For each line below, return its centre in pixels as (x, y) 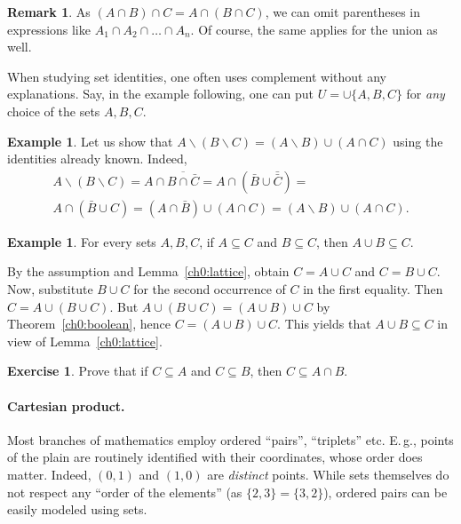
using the (418, 141)
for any (425, 94)
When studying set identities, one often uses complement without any (197, 76)
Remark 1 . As (49, 12)
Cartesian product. (66, 405)
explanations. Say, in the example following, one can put (161, 94)
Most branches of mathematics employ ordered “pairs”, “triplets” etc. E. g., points (230, 439)
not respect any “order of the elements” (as (125, 492)
